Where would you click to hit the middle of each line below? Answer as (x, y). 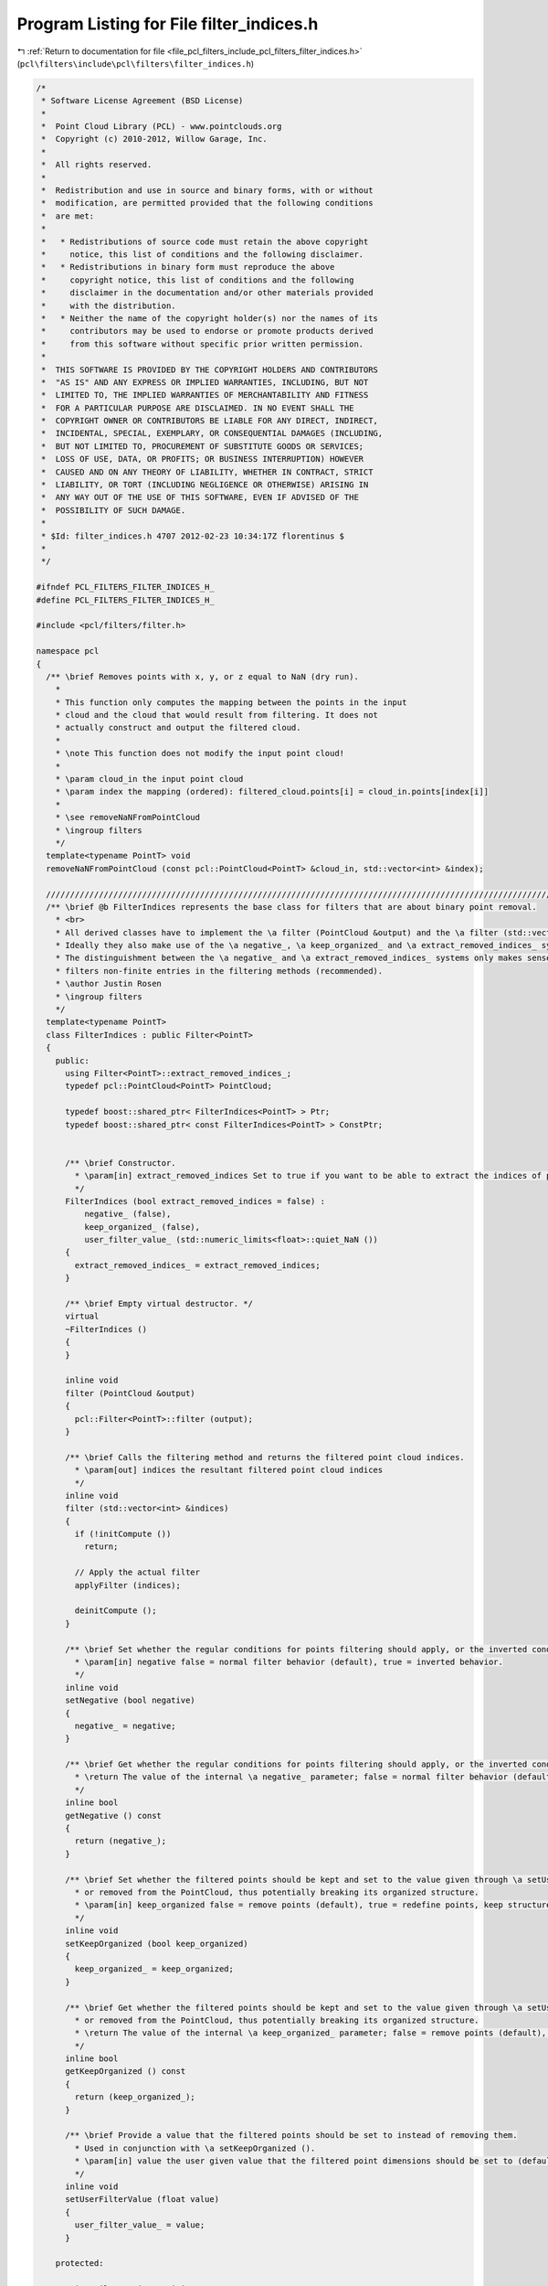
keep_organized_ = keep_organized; (154, 1969)
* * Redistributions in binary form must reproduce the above (188, 267)
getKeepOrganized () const (126, 2072)
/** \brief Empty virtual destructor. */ (159, 1304)
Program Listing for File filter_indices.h (168, 24)
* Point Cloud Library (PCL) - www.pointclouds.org (162, 127)
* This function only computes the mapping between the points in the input (231, 702)
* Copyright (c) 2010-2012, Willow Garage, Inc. (155, 139)
